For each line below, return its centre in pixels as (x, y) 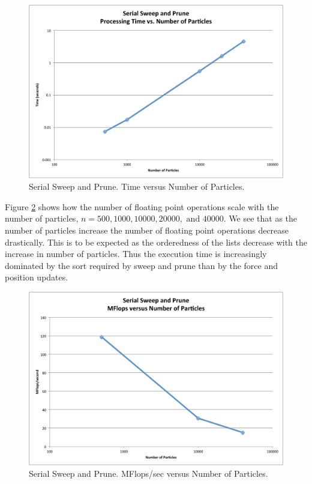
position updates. (37, 277)
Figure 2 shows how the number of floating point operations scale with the (142, 206)
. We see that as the (260, 218)
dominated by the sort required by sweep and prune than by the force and (141, 265)
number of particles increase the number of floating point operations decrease (147, 230)
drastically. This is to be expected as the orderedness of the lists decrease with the (156, 242)
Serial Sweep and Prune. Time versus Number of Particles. (137, 186)
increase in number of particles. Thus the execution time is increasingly (136, 254)
